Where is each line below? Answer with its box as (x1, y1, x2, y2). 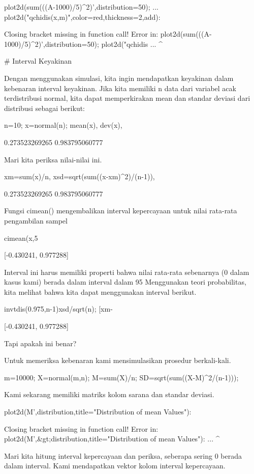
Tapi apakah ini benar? (4, 338, 77, 348)
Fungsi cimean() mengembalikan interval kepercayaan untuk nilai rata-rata (4, 205, 237, 216)
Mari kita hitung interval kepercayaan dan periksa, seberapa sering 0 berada (4, 450, 242, 461)
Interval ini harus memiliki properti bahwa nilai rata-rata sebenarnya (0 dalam (4, 266, 249, 277)
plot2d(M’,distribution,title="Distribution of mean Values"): (4, 406, 192, 417)
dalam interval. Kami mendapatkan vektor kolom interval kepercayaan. (4, 460, 226, 471)
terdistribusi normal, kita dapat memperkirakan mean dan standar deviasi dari (4, 93, 250, 103)
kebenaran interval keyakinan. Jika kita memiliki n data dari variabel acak (4, 82, 236, 93)
